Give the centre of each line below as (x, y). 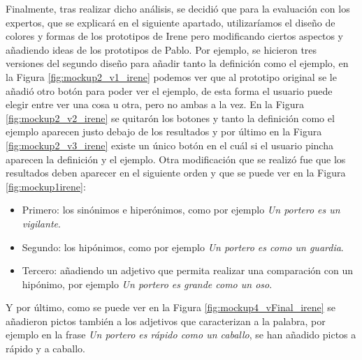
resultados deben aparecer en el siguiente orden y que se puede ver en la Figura (176, 173)
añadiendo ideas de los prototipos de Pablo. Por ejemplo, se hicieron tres (161, 49)
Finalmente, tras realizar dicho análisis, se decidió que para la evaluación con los (178, 8)
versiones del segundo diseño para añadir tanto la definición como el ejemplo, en (177, 63)
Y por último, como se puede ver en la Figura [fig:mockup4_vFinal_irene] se (171, 307)
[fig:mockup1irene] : (46, 186)
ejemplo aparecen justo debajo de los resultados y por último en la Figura (164, 132)
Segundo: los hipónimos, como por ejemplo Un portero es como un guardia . (183, 247)
